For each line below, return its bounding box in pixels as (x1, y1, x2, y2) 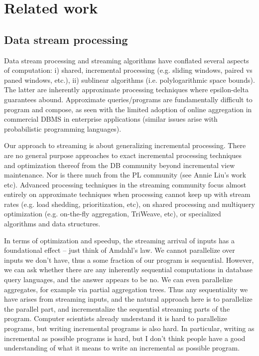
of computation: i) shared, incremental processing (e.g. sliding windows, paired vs (4, 65, 253, 75)
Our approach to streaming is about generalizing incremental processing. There (4, 140, 246, 151)
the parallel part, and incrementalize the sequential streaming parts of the (4, 303, 230, 314)
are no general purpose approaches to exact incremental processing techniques (4, 150, 242, 160)
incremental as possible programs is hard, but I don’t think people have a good (4, 333, 246, 343)
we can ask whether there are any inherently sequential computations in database (4, 264, 253, 275)
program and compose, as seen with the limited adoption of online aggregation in (4, 104, 252, 114)
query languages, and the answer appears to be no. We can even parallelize (4, 274, 233, 285)
